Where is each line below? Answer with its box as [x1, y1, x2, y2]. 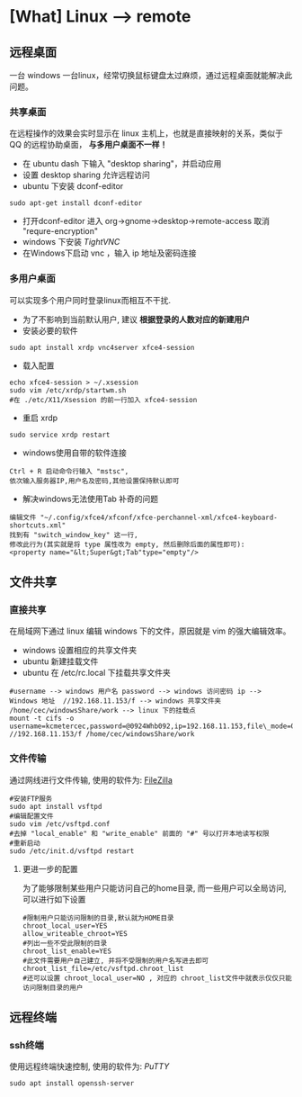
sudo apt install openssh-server [9, 1079, 135, 1088]
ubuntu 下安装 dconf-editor [22, 181, 124, 192]
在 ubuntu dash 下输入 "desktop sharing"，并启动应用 [22, 158, 222, 169]
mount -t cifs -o [9, 714, 75, 724]
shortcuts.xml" [9, 520, 67, 530]
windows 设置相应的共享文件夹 [22, 645, 138, 656]
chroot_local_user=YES [22, 921, 108, 931]
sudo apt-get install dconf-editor [9, 199, 143, 208]
